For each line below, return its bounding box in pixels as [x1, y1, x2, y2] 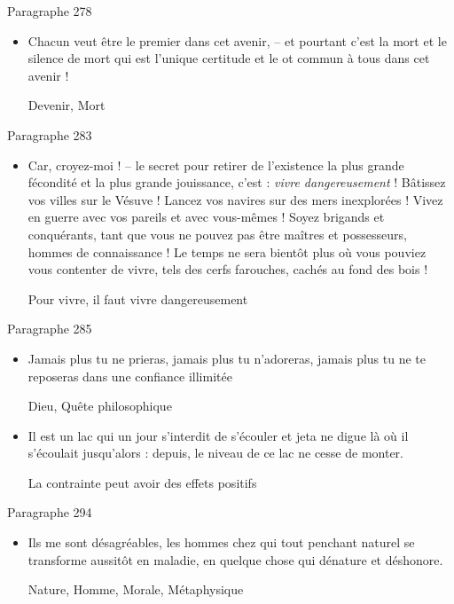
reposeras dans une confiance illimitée [27, 366, 232, 385]
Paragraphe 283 [7, 125, 92, 144]
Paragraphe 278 [7, 2, 92, 20]
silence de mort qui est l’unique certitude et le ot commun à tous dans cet [27, 49, 430, 67]
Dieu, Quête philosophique [27, 396, 172, 415]
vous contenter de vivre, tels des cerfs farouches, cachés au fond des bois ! [27, 260, 428, 278]
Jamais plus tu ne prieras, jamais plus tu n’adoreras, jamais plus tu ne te [27, 349, 426, 367]
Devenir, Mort [27, 96, 106, 114]
